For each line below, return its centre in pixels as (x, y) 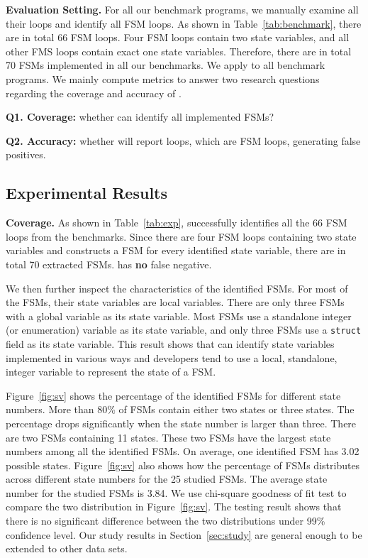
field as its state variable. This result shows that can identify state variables (170, 343)
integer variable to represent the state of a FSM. (111, 372)
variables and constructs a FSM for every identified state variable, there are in (176, 250)
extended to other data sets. (67, 548)
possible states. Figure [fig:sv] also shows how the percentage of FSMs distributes (183, 465)
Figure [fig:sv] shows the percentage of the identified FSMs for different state (173, 395)
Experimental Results (87, 193)
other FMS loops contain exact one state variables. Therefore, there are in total (179, 51)
